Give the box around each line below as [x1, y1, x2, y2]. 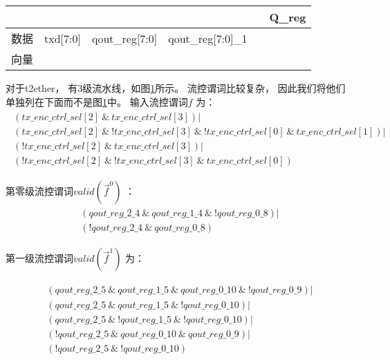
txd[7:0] [44, 30, 81, 46]
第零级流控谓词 [6, 184, 73, 198]
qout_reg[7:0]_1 [168, 30, 248, 46]
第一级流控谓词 [6, 251, 73, 265]
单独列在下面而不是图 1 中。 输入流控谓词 [6, 94, 188, 108]
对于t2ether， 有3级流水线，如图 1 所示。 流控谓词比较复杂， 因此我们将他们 [6, 81, 346, 95]
